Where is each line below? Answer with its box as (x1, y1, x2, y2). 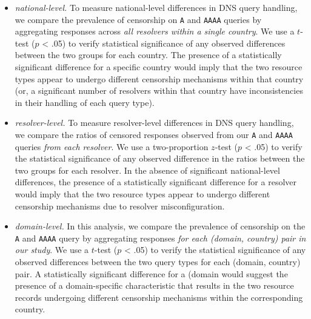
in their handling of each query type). (15, 96, 155, 108)
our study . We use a (15, 243, 89, 256)
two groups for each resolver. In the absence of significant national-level (15, 163, 280, 176)
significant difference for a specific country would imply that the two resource (15, 61, 303, 73)
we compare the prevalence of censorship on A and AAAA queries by (15, 13, 262, 25)
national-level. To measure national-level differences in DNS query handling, (15, 1, 298, 13)
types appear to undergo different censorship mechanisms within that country (15, 72, 304, 85)
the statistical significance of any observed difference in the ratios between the (15, 152, 305, 165)
